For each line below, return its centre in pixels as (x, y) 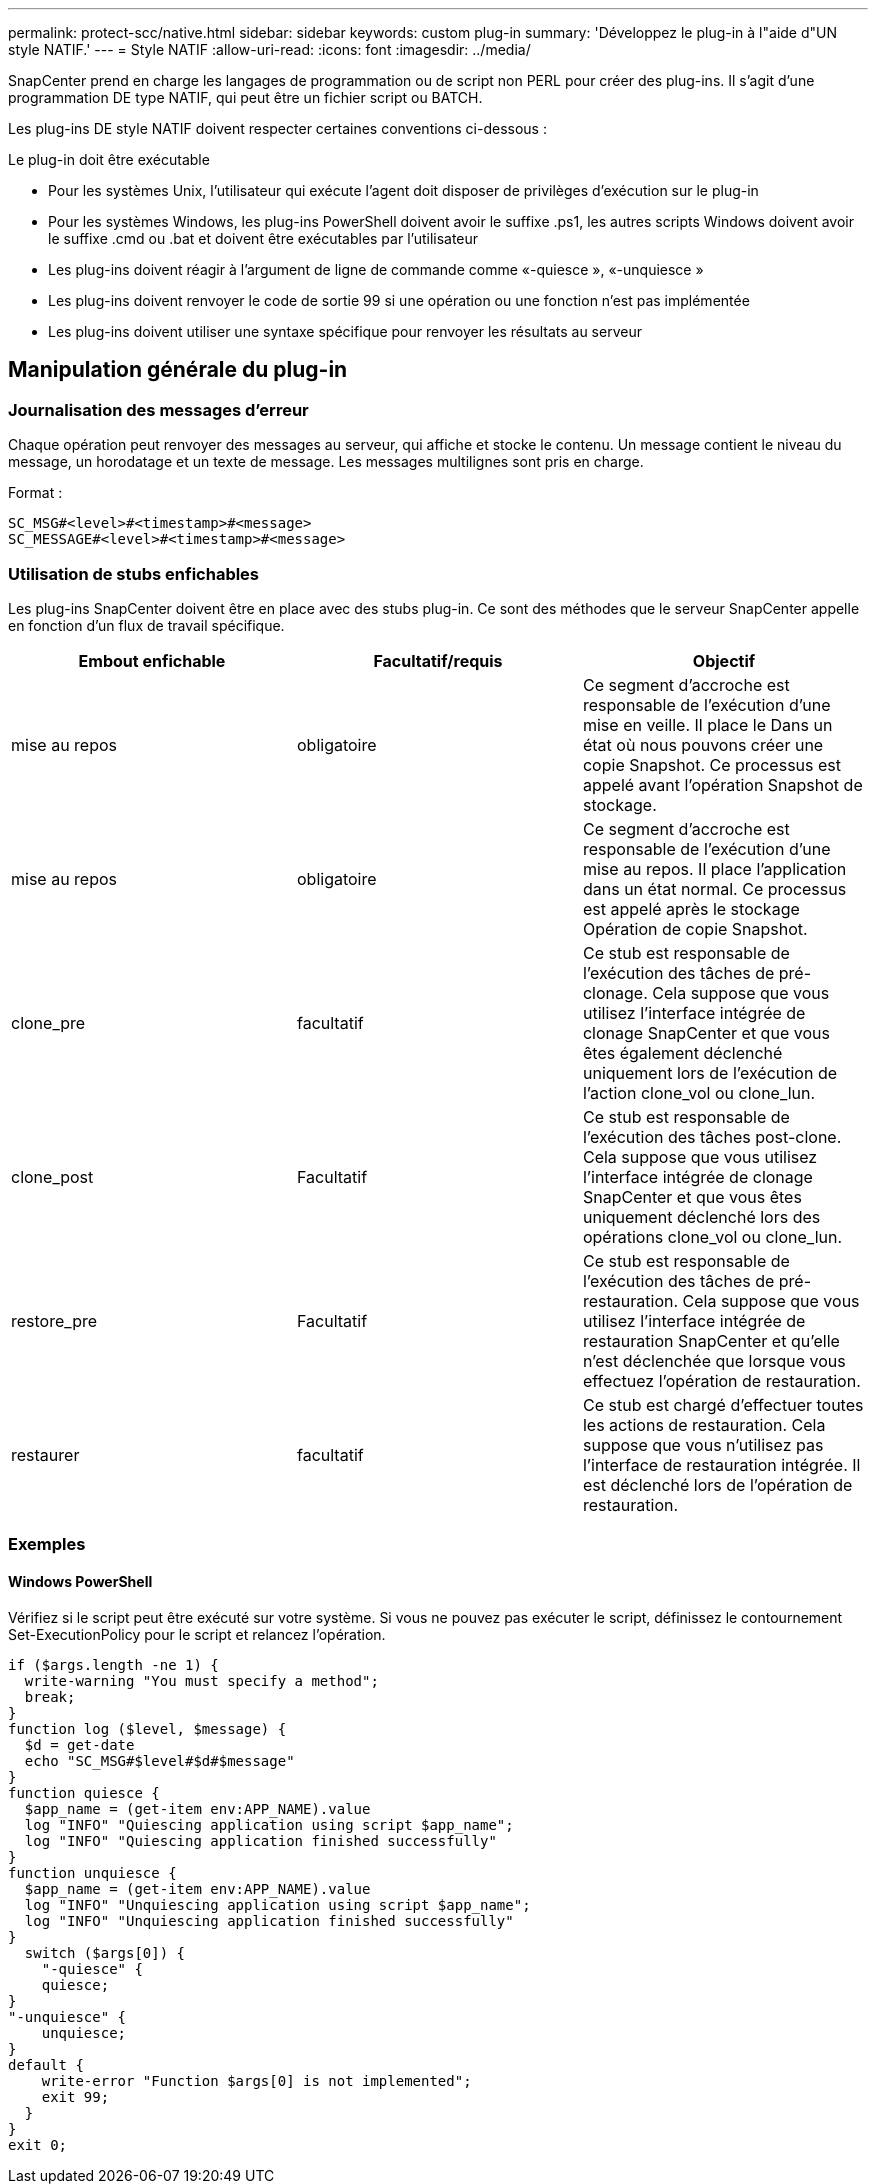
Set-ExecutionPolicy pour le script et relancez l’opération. (197, 1634)
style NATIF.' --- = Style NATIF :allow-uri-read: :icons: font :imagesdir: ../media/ (269, 49)
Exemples (47, 1544)
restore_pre (54, 1320)
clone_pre (48, 1022)
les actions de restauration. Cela (704, 1424)
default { (46, 2064)
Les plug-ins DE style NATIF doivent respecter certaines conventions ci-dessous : (277, 128)
